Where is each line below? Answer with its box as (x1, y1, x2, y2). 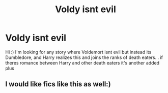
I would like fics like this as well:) (5, 80, 111, 88)
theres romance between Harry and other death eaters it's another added (5, 59, 159, 66)
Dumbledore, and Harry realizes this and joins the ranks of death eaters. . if (5, 54, 163, 60)
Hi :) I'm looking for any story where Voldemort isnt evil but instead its (5, 49, 152, 55)
